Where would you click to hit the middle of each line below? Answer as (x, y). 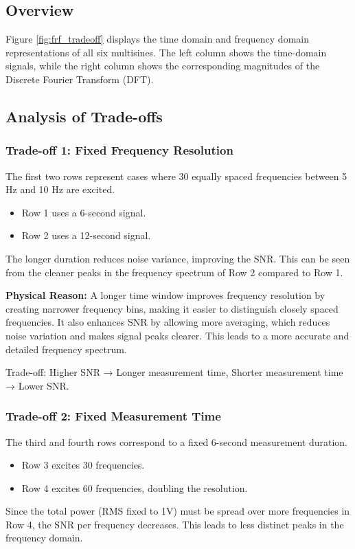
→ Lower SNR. (37, 385)
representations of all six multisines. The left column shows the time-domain (166, 52)
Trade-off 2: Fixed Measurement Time (113, 416)
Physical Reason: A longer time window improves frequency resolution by (165, 295)
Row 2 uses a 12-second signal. (86, 235)
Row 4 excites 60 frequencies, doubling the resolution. (135, 488)
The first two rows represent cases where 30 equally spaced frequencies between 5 (176, 176)
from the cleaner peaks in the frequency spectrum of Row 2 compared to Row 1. (174, 272)
